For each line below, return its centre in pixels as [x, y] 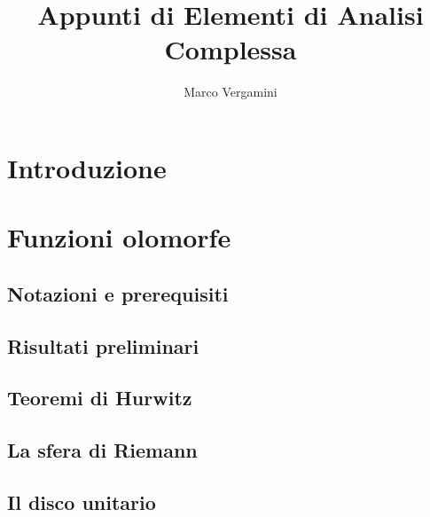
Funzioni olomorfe [119, 237]
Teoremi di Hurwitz [100, 398]
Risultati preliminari [103, 345]
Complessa [231, 49]
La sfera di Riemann [102, 450]
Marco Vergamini [231, 92]
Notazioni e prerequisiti [118, 293]
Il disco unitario [82, 501]
